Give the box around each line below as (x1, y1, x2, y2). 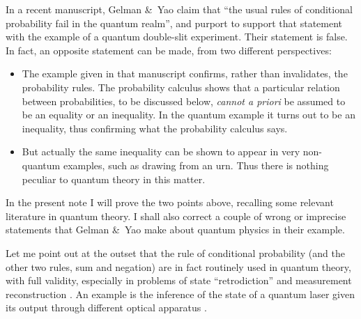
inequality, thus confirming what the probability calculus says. (22, 120, 288, 135)
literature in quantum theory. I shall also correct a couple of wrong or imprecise (6, 208, 346, 223)
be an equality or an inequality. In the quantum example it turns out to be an (22, 107, 355, 122)
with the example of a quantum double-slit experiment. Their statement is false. (6, 29, 348, 44)
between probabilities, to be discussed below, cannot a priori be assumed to (22, 93, 346, 108)
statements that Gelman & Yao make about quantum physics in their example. (6, 222, 345, 237)
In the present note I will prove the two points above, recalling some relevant (6, 195, 334, 210)
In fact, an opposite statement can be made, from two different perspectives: (6, 42, 332, 57)
